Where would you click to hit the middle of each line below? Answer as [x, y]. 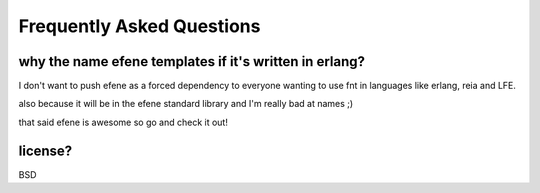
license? [45, 150]
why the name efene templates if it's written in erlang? [191, 61]
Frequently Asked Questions [139, 26]
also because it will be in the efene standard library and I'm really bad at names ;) [186, 104]
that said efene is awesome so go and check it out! [123, 122]
